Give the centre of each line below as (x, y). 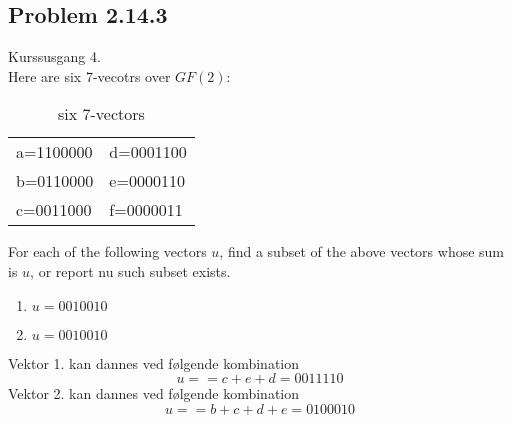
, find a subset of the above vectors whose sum (362, 251)
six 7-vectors (101, 114)
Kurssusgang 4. (54, 56)
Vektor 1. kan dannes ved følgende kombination (154, 362)
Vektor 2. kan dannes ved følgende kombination (154, 393)
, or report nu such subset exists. (130, 270)
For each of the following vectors (107, 251)
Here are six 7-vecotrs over (89, 75)
